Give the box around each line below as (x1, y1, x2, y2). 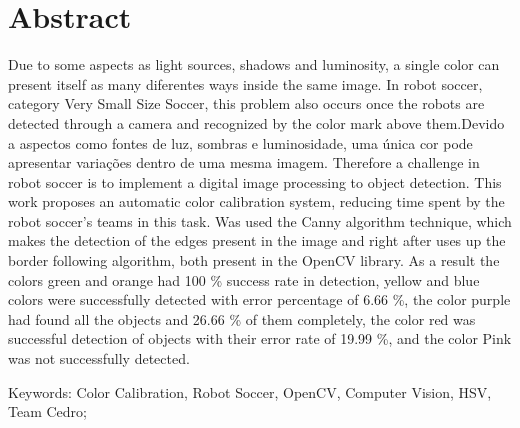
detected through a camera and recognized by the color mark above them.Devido (8, 112, 505, 133)
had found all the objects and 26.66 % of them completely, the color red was (8, 308, 476, 329)
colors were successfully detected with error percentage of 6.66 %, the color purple (8, 289, 511, 310)
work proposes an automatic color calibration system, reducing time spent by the (8, 191, 505, 212)
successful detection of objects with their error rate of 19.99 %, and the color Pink (8, 328, 512, 349)
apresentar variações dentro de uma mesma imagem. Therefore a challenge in (8, 152, 480, 173)
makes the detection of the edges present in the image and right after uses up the (8, 230, 506, 251)
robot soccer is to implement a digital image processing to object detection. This (8, 171, 502, 192)
